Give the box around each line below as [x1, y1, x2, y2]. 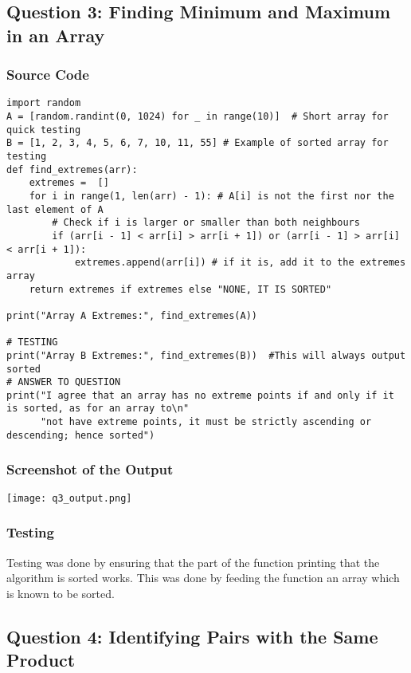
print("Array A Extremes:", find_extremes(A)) [6, 309, 257, 321]
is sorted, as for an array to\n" [6, 403, 190, 415]
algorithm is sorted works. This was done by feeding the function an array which [6, 569, 400, 586]
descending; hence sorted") [6, 429, 155, 441]
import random [6, 97, 81, 109]
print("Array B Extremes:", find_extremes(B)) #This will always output [6, 349, 406, 361]
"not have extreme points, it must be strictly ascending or [40, 416, 372, 428]
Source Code [6, 65, 89, 85]
